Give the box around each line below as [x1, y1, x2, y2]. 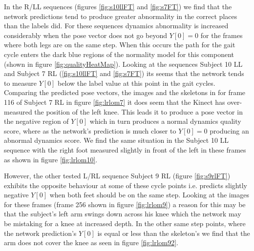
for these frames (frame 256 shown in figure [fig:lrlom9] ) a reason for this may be [4, 199, 246, 209]
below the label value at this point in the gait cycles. [58, 77, 215, 88]
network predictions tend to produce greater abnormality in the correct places [4, 11, 237, 21]
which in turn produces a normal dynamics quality [89, 116, 241, 126]
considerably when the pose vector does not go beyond [4, 30, 167, 40]
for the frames [200, 30, 243, 40]
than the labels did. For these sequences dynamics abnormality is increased [4, 20, 229, 31]
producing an [210, 125, 249, 135]
